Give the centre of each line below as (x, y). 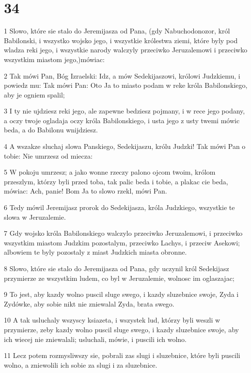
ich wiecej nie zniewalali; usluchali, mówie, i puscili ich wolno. (95, 339)
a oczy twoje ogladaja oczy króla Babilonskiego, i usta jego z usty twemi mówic (122, 120)
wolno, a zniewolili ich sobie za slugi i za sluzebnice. (81, 365)
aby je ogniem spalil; (34, 94)
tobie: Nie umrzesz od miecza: (48, 155)
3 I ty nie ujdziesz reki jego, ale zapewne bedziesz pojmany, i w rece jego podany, (125, 111)
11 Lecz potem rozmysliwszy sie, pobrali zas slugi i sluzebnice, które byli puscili (122, 355)
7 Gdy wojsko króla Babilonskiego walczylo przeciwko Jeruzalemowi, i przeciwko (123, 233)
